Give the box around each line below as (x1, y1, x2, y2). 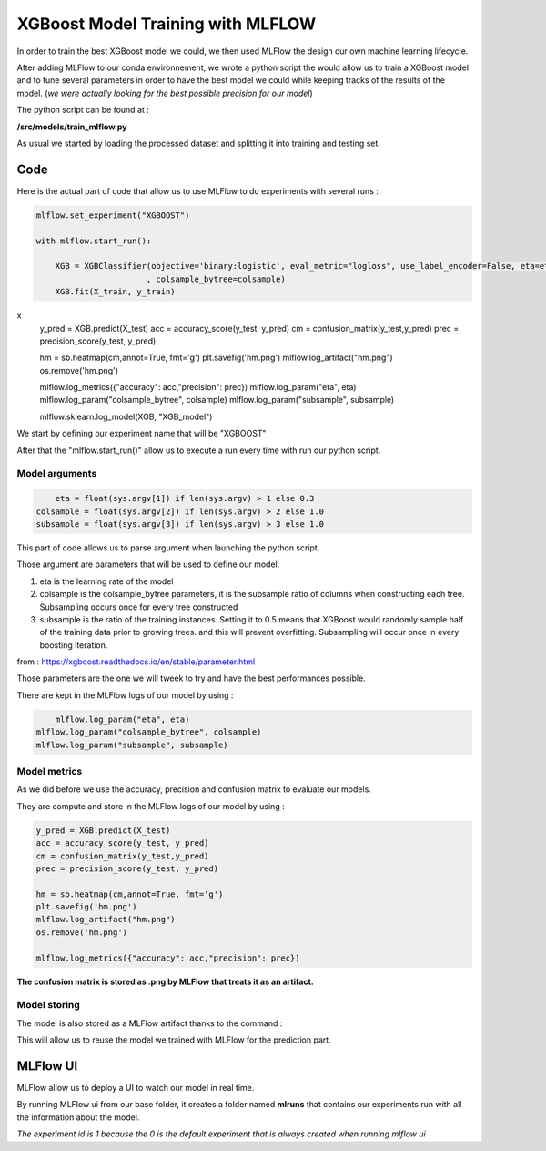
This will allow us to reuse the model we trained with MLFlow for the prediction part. (16, 1034, 331, 1045)
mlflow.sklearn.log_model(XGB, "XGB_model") (39, 411, 213, 422)
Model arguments (16, 468, 97, 480)
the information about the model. (16, 1112, 140, 1123)
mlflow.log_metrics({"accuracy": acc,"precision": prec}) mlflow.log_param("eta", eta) (39, 382, 357, 393)
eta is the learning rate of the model (39, 575, 174, 587)
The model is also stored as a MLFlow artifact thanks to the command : (16, 1017, 283, 1029)
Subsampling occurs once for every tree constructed (39, 601, 238, 612)
